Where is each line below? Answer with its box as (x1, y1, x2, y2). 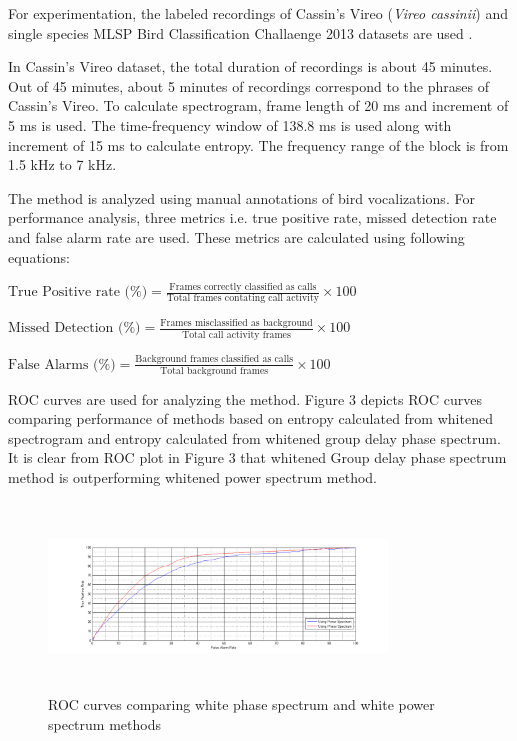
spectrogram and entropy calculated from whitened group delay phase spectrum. (8, 427, 501, 448)
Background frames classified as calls (135, 354, 294, 365)
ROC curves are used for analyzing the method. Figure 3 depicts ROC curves (8, 388, 482, 409)
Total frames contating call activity (166, 293, 319, 304)
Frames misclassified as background (160, 318, 313, 329)
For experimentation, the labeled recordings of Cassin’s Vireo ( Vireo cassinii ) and (8, 3, 508, 23)
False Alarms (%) (8, 357, 116, 372)
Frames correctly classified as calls (169, 281, 317, 292)
